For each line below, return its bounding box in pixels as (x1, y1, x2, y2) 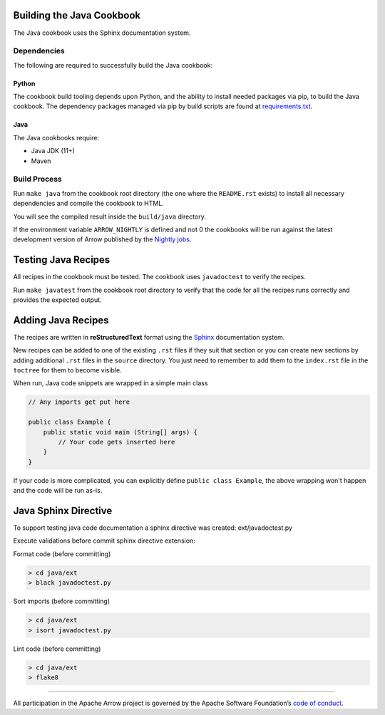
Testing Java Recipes (13, 254, 111, 266)
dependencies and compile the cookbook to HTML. (13, 199, 164, 208)
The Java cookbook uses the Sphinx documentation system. (13, 28, 191, 37)
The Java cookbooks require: (13, 133, 100, 142)
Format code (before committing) (13, 549, 111, 558)
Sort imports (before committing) (13, 597, 111, 605)
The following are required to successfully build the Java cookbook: (13, 61, 213, 69)
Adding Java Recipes (13, 314, 109, 326)
